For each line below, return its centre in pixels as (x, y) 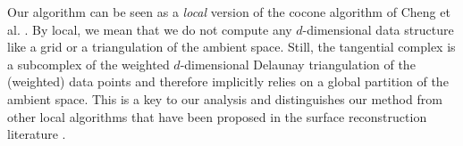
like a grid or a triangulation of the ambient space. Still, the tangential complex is (231, 47)
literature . (37, 134)
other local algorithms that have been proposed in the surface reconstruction (217, 116)
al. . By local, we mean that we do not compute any (150, 29)
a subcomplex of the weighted (88, 64)
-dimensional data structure (378, 29)
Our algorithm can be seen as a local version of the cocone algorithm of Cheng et (229, 12)
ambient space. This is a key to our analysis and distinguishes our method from (225, 98)
